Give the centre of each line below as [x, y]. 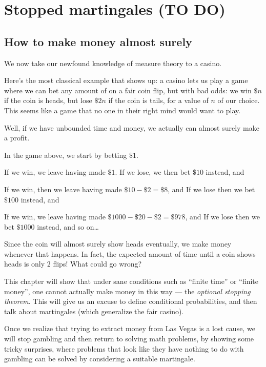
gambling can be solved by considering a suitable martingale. [100, 359]
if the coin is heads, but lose [48, 100]
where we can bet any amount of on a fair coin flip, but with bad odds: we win [128, 90]
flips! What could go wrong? [97, 264]
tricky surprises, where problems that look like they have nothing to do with [124, 348]
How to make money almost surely [98, 41]
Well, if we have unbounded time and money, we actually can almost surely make [132, 127]
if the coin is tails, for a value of [158, 100]
